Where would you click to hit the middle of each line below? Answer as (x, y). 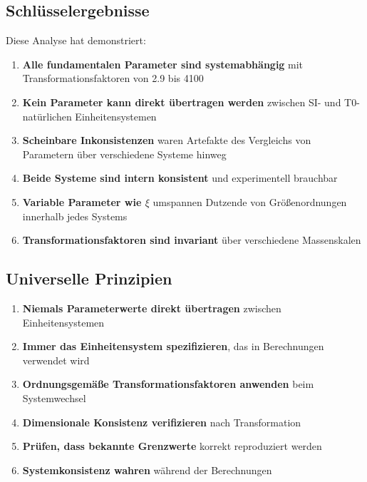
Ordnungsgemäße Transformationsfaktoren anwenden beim (168, 384)
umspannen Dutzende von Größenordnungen (250, 201)
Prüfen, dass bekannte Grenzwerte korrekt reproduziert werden (172, 446)
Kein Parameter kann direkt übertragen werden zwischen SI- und (182, 102)
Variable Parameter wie (82, 201)
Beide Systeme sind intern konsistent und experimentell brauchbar (180, 178)
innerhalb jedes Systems (75, 216)
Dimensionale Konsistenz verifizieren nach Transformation (162, 422)
